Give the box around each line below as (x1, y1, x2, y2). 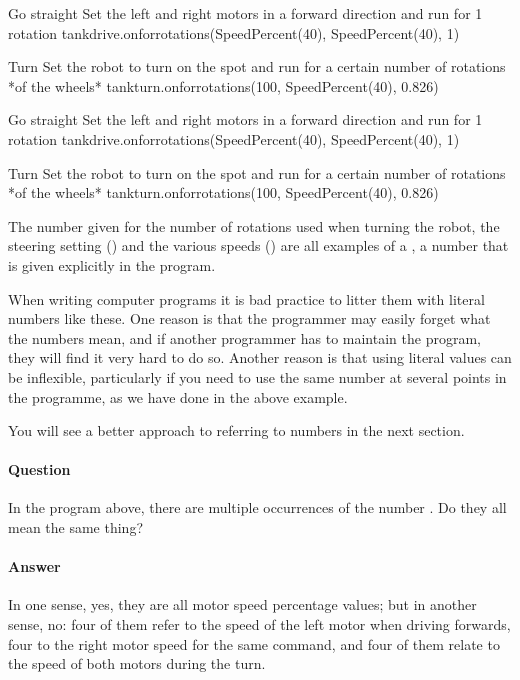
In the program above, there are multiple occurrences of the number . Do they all (8, 497, 507, 518)
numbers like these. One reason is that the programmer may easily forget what (8, 308, 491, 329)
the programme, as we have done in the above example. (8, 386, 348, 407)
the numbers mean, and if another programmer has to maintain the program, (8, 327, 481, 348)
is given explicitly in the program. (8, 254, 216, 275)
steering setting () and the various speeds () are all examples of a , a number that (8, 235, 509, 256)
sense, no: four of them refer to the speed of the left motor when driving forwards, (8, 614, 511, 635)
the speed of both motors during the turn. (8, 653, 266, 674)
